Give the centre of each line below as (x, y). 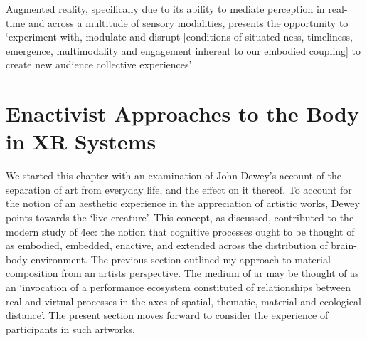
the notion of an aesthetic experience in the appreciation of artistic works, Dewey (183, 203)
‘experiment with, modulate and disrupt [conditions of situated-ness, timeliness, (179, 37)
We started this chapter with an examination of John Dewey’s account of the (174, 175)
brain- (344, 245)
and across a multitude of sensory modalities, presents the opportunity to (188, 22)
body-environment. (47, 259)
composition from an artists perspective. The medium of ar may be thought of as (182, 273)
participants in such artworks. (70, 329)
